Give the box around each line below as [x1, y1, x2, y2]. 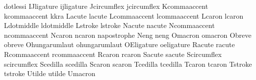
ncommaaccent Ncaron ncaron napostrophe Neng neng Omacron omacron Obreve [4, 29, 252, 40]
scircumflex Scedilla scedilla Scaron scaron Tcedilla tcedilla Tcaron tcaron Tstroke [4, 58, 252, 69]
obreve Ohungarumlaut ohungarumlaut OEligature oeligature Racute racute [4, 39, 235, 50]
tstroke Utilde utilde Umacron [4, 68, 96, 79]
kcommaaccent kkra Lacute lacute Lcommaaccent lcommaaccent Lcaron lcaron [4, 10, 244, 21]
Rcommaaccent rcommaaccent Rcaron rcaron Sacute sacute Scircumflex [4, 49, 222, 59]
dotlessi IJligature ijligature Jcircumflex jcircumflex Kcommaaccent [4, 1, 208, 11]
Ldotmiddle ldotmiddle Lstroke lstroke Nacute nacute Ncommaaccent [4, 20, 215, 30]
